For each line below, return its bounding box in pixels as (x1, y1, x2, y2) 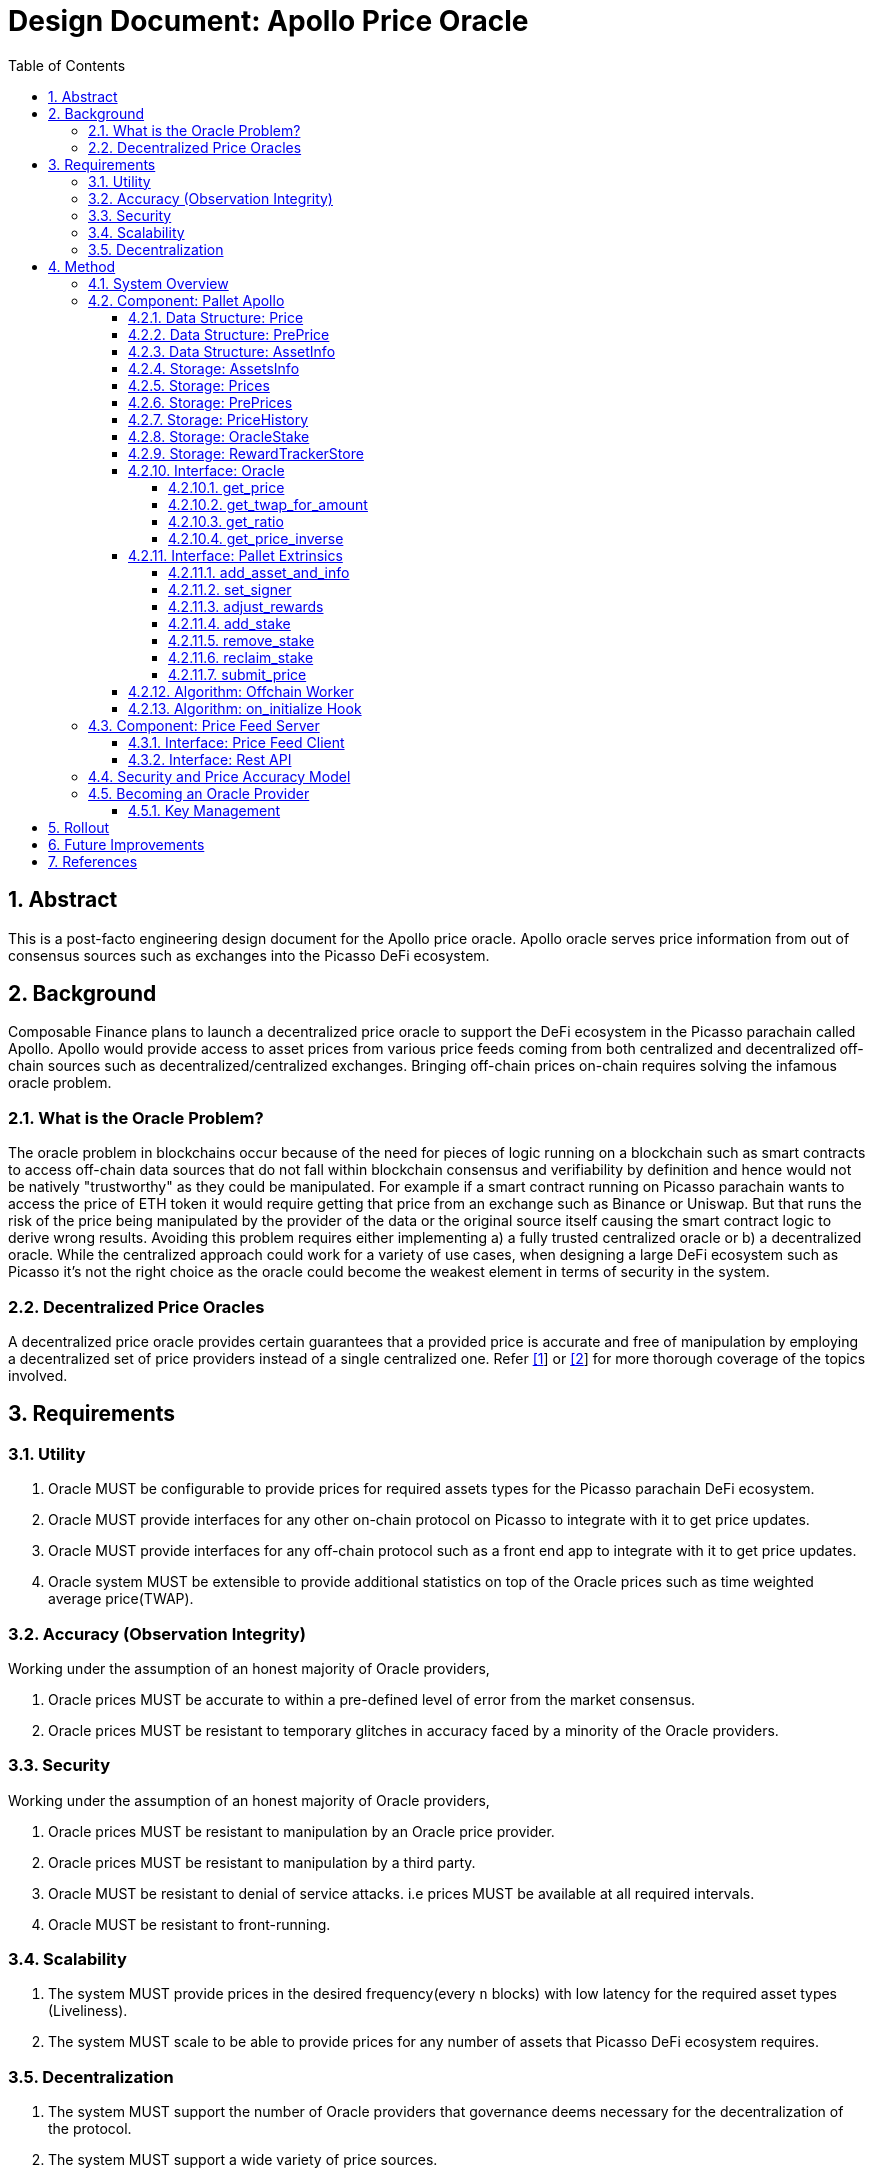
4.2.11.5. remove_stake (168, 631, 315, 649)
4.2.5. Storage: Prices (128, 376, 270, 394)
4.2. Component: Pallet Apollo (88, 291, 285, 309)
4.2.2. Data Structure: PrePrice (128, 325, 330, 343)
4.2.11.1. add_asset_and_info (168, 563, 350, 581)
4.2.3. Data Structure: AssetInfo (128, 342, 336, 360)
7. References (48, 852, 138, 870)
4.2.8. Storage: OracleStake (128, 427, 310, 445)
